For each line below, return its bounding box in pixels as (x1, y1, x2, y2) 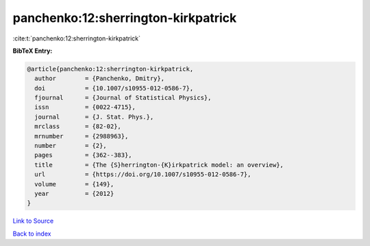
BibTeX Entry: (12, 47, 53, 55)
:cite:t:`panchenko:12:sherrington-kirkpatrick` (12, 34, 140, 42)
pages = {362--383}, (34, 151, 133, 159)
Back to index (12, 230, 51, 238)
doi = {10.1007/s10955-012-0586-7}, (34, 84, 194, 92)
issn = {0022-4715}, (34, 103, 136, 111)
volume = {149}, (34, 180, 114, 188)
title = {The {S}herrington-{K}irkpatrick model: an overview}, (34, 161, 284, 169)
